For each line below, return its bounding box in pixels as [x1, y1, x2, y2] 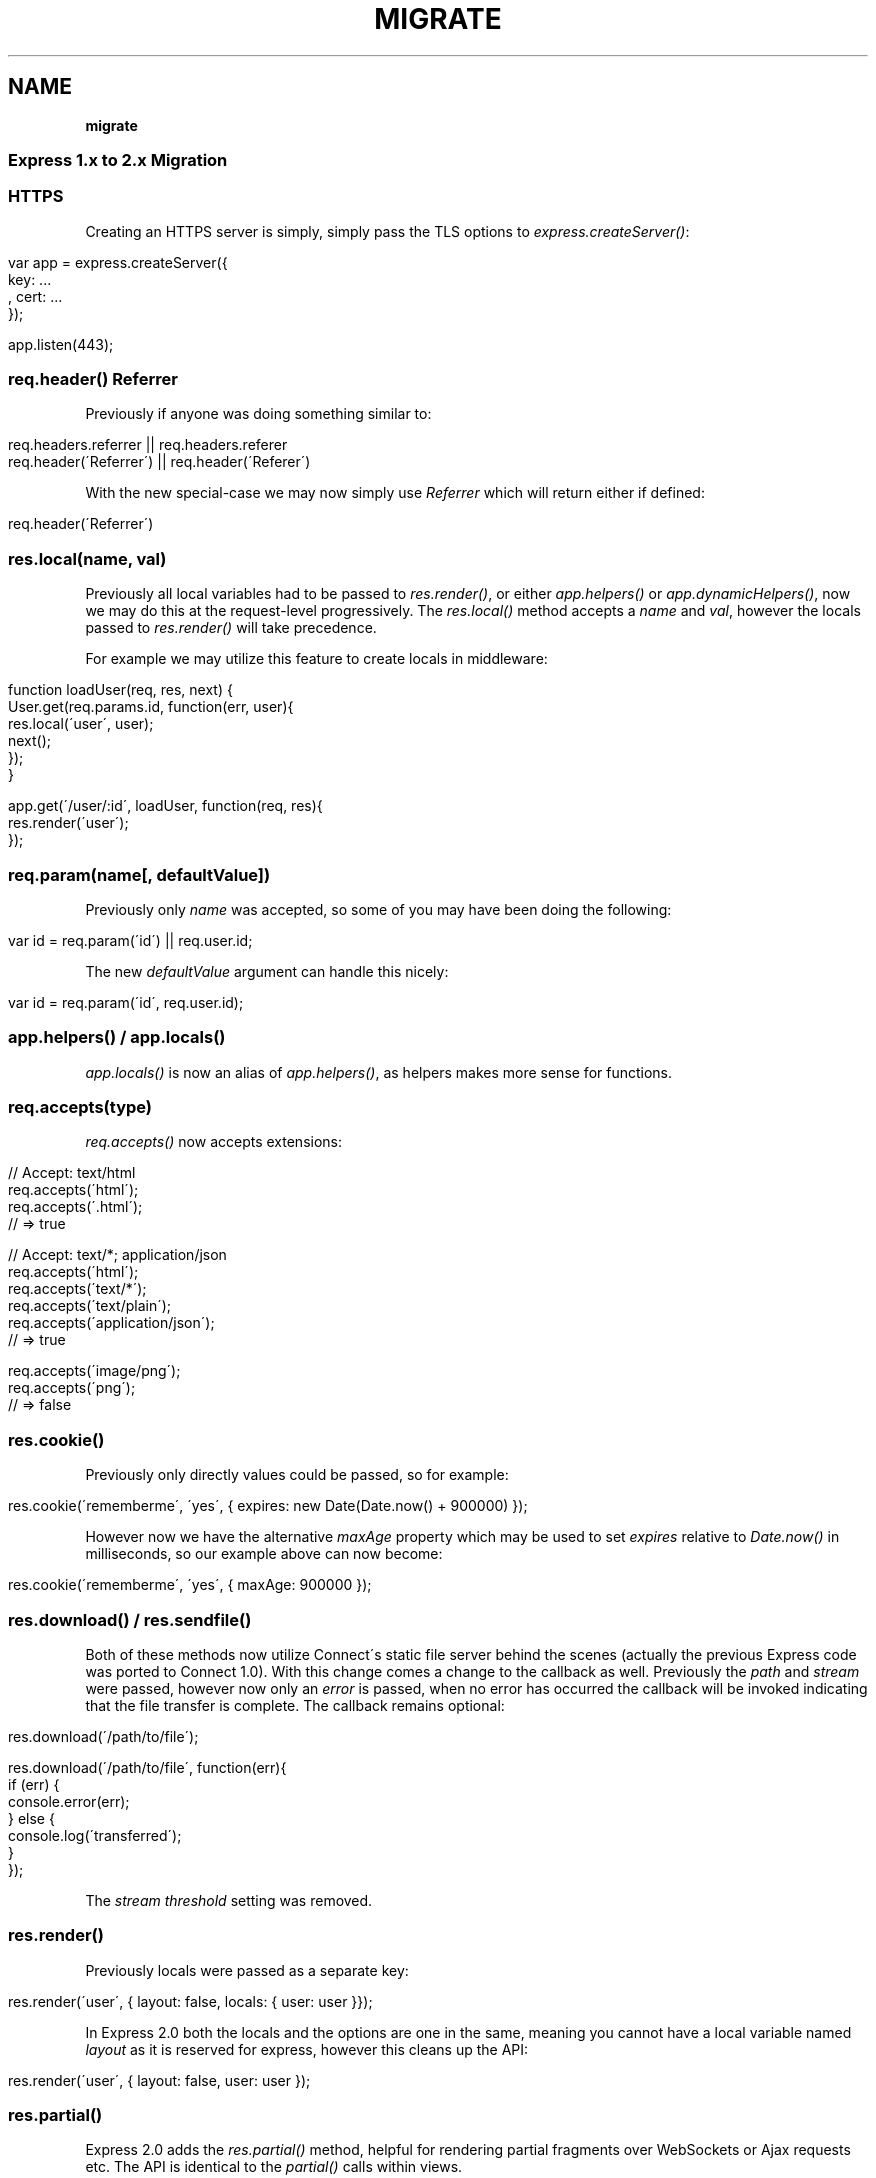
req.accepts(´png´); [8, 1379, 136, 1397]
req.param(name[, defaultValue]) [8, 864, 271, 885]
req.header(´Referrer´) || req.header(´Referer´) [8, 453, 311, 471]
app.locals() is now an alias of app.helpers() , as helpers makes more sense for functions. [85, 1063, 673, 1081]
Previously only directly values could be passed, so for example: [85, 1466, 509, 1484]
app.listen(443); [8, 335, 114, 353]
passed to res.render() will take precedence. [85, 619, 377, 637]
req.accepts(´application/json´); [8, 1314, 215, 1332]
